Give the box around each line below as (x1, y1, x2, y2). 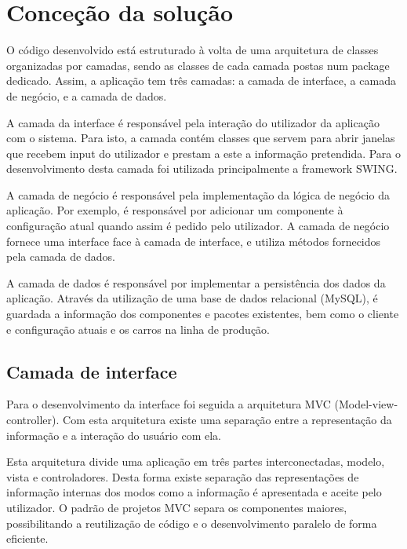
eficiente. (6, 530, 49, 547)
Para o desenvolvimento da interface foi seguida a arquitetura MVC (6, 396, 331, 412)
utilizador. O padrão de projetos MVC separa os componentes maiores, (6, 499, 347, 515)
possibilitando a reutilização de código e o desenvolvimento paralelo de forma (6, 514, 377, 531)
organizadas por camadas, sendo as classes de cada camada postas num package (6, 57, 390, 73)
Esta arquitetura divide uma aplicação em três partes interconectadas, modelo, (6, 453, 385, 470)
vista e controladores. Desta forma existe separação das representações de (6, 468, 359, 485)
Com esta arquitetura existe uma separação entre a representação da (63, 412, 392, 428)
